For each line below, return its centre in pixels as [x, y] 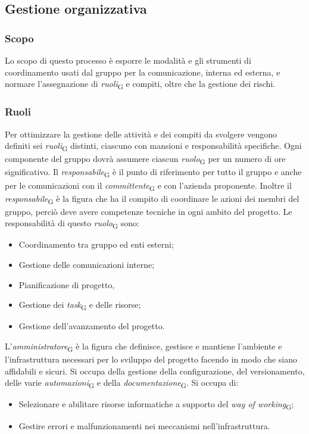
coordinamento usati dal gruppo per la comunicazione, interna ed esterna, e [143, 72]
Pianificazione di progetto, [67, 284]
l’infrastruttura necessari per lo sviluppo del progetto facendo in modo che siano [151, 359]
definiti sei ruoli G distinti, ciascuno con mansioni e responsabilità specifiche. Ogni [153, 146]
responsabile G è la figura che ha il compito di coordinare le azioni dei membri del [152, 199]
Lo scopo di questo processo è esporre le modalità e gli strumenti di [128, 60]
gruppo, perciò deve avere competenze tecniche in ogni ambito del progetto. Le [149, 211]
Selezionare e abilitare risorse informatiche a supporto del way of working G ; [156, 405]
